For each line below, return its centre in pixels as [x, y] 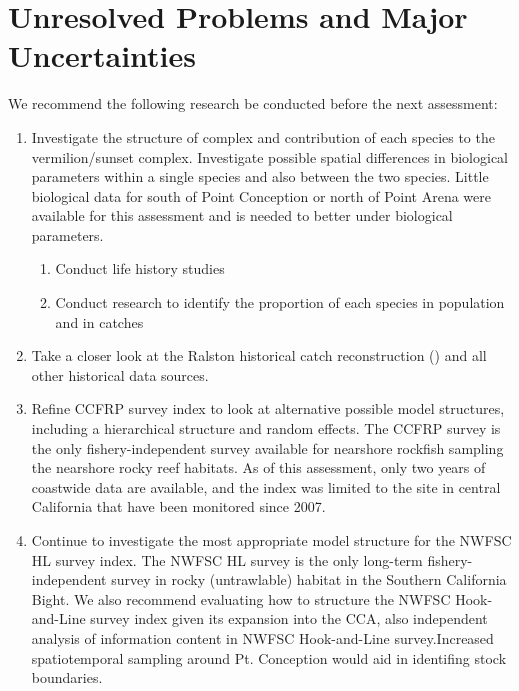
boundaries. [67, 677]
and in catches [99, 321]
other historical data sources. [120, 374]
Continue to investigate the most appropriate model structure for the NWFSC [271, 540]
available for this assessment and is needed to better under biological [242, 215]
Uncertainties [102, 55]
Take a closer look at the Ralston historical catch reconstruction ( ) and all [259, 355]
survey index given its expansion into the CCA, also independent [289, 618]
